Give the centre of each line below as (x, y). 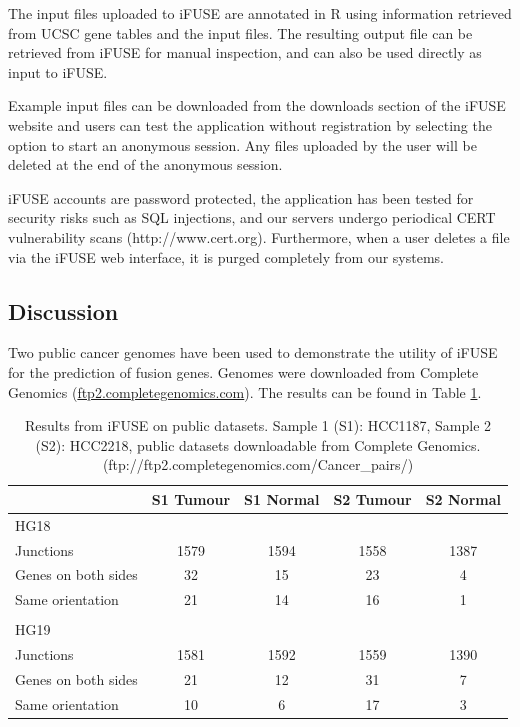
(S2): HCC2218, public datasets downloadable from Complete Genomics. (258, 444)
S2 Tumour (372, 498)
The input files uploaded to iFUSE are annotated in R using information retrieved (260, 13)
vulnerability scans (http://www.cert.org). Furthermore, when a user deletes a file (259, 236)
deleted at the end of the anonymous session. (145, 164)
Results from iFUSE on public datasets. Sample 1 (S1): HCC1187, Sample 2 (258, 425)
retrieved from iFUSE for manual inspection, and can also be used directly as (245, 52)
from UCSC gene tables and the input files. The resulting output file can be (240, 32)
